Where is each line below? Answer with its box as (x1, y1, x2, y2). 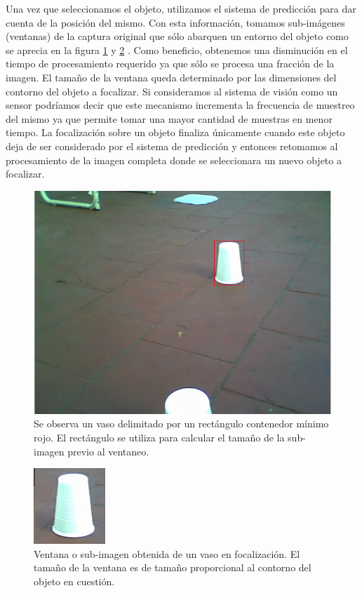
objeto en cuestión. (34, 573, 115, 588)
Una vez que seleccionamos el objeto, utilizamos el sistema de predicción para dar (6, 1, 356, 15)
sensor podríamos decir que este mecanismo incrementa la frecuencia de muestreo (6, 98, 355, 112)
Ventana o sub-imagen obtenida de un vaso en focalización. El (34, 546, 300, 561)
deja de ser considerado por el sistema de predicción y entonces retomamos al (6, 138, 338, 153)
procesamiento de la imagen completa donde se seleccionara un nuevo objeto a (6, 152, 342, 167)
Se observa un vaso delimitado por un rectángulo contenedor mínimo (34, 416, 329, 431)
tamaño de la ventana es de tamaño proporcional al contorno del (34, 560, 311, 575)
